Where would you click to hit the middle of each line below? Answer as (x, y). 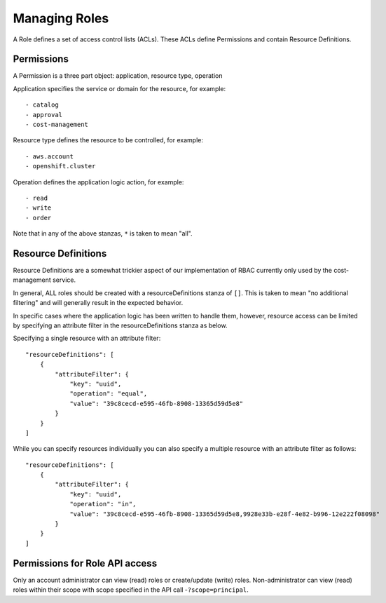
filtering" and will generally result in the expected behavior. (98, 303)
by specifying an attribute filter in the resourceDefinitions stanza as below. (120, 325)
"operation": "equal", (109, 394)
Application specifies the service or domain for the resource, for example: (119, 88)
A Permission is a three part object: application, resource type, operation (118, 76)
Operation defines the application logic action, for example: (98, 182)
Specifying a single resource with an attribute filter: (87, 338)
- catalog (42, 105)
